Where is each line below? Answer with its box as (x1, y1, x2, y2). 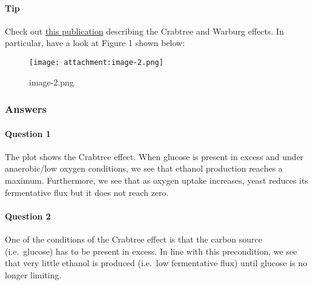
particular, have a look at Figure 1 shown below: (5, 36, 185, 49)
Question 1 (5, 127, 51, 139)
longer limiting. (5, 268, 62, 281)
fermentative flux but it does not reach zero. (5, 186, 169, 198)
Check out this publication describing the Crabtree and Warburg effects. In (5, 24, 284, 37)
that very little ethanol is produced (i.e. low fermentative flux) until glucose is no (5, 256, 308, 269)
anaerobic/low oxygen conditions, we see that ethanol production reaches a (5, 162, 283, 175)
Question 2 (5, 209, 51, 222)
